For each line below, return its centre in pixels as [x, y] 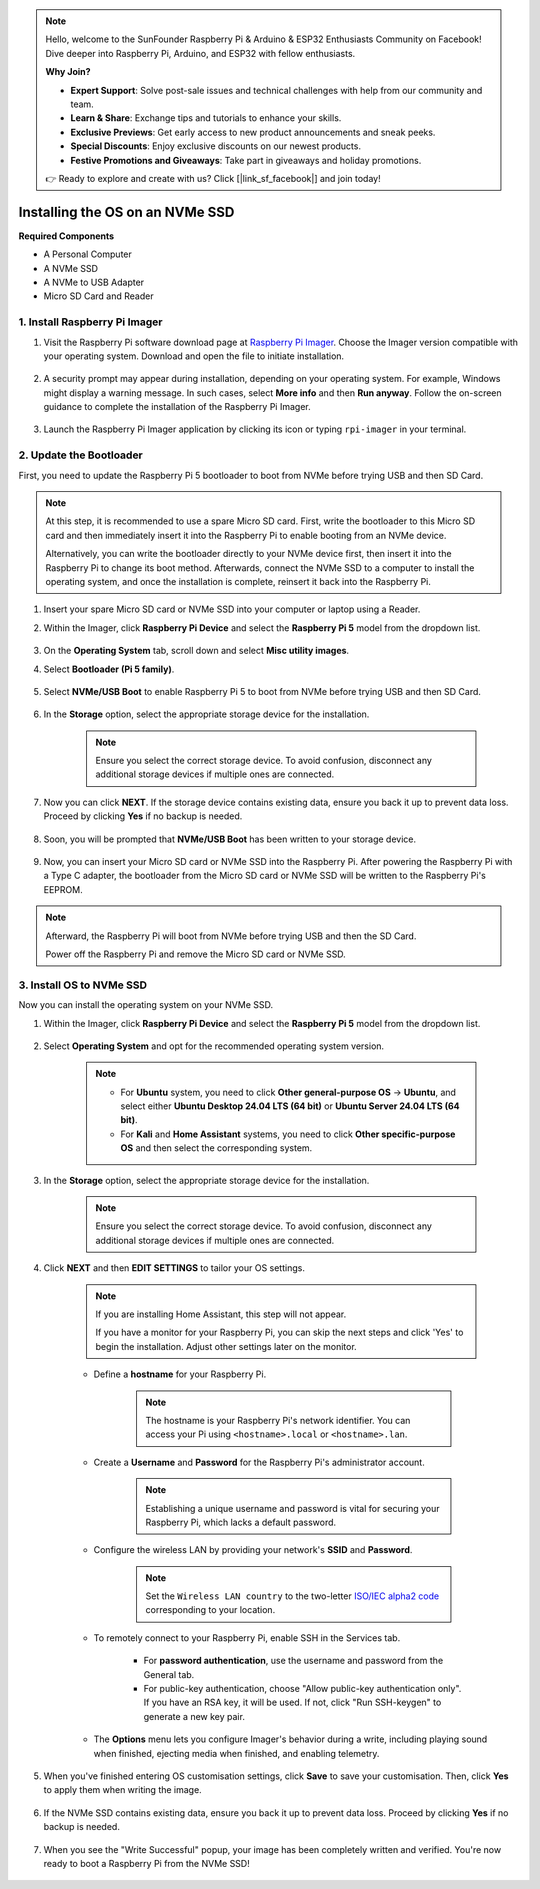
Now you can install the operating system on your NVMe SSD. [146, 1005]
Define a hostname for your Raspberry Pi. [180, 1374]
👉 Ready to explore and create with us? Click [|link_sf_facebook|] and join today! [213, 178]
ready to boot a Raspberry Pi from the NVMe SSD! [146, 1863]
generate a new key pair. [194, 1716]
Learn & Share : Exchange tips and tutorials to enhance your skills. [206, 118]
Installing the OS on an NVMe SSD [126, 211]
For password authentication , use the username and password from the [293, 1661]
